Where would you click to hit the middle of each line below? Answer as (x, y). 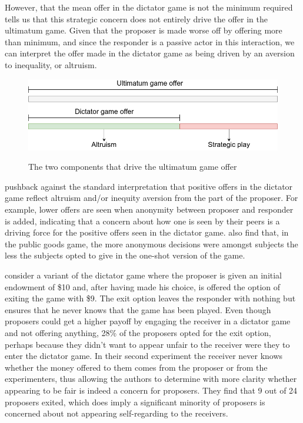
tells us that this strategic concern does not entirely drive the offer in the (136, 19)
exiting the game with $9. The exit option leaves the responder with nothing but (150, 298)
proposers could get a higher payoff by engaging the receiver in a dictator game (148, 321)
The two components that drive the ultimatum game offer (133, 167)
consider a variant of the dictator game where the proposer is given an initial (144, 275)
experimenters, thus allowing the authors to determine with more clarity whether (151, 379)
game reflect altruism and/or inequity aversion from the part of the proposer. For (151, 198)
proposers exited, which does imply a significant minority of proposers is (135, 402)
